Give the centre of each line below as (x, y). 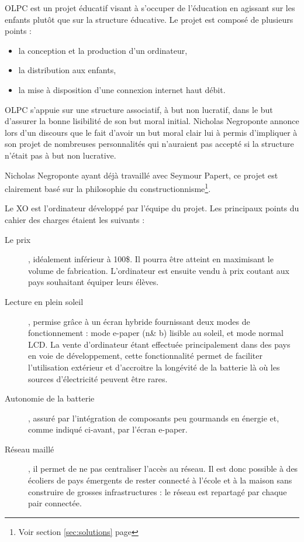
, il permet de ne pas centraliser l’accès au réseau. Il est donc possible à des (163, 469)
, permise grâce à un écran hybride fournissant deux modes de (139, 321)
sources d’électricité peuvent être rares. (98, 378)
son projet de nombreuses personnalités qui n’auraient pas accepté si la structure (149, 144)
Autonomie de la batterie (50, 398)
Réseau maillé (30, 449)
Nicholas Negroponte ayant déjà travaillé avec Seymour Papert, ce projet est (141, 175)
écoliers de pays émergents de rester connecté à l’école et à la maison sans (160, 480)
